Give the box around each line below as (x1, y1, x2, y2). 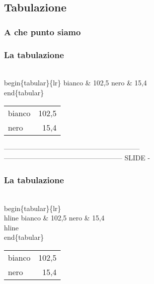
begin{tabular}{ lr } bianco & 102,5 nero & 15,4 (4, 77, 147, 88)
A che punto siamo (4, 25, 81, 38)
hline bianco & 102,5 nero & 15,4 (4, 213, 105, 223)
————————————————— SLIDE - (4, 152, 150, 163)
